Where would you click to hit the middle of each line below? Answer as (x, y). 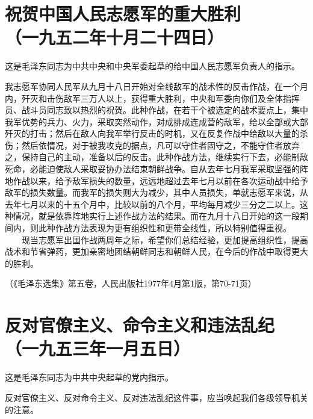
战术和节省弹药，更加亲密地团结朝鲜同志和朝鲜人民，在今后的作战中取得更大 (156, 251)
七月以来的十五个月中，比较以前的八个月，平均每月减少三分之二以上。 (160, 204)
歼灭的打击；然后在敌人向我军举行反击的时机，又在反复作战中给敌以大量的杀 (156, 133)
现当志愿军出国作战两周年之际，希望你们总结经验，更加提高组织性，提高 (165, 239)
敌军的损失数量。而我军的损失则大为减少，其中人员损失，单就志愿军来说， (152, 192)
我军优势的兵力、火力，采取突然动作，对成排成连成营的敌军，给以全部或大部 (156, 121)
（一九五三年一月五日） (98, 348)
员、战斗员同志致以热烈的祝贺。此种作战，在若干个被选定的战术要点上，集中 (156, 110)
